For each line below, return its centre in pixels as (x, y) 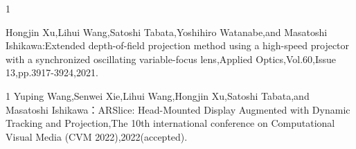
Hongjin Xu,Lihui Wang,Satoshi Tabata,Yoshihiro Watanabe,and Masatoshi (167, 32)
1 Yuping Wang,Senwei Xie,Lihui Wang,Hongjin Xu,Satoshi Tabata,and (158, 95)
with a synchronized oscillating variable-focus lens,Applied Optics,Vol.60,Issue (171, 59)
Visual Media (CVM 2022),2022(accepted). (97, 136)
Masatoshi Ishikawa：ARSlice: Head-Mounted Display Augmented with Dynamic (178, 109)
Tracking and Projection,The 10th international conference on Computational (170, 123)
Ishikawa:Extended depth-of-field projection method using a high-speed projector (178, 45)
